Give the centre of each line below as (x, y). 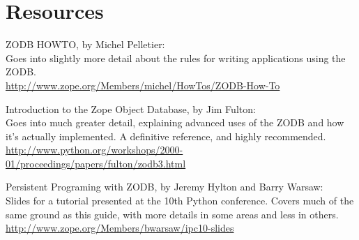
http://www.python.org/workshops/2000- (94, 150)
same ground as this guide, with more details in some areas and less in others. (172, 214)
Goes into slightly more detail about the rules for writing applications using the (176, 58)
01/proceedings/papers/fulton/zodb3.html (96, 163)
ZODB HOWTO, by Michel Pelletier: (85, 44)
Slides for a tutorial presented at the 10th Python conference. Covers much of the (180, 201)
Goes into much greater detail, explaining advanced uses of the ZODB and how (175, 122)
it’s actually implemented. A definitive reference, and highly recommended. (166, 136)
